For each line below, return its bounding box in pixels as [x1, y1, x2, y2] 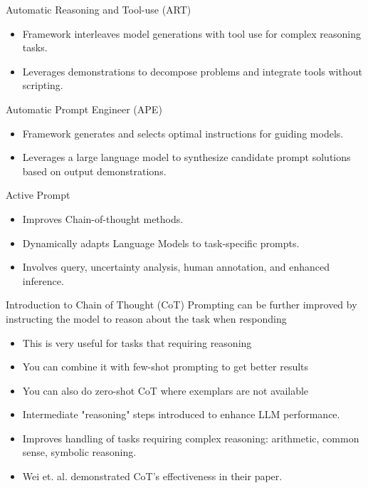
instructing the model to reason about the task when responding [6, 311, 287, 326]
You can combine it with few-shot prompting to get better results [22, 359, 309, 374]
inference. [22, 273, 64, 288]
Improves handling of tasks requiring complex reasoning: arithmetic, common [22, 430, 359, 445]
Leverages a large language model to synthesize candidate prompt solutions [22, 150, 351, 165]
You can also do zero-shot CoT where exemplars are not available [22, 383, 309, 398]
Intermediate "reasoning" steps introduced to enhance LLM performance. [22, 407, 340, 422]
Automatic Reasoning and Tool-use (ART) [6, 2, 191, 16]
